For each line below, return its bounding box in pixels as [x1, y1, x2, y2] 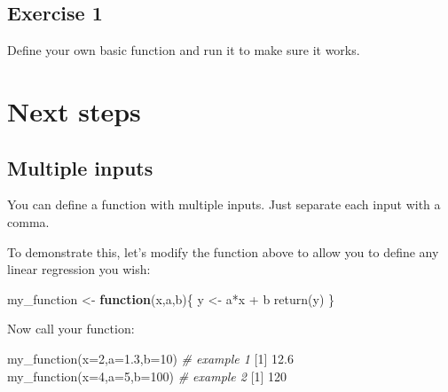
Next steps [7, 92, 141, 129]
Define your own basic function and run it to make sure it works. [7, 41, 360, 59]
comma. [7, 212, 50, 231]
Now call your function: [7, 319, 135, 338]
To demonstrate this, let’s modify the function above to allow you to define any [7, 242, 439, 261]
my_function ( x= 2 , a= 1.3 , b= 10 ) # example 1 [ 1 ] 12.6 [7, 349, 294, 367]
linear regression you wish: [7, 260, 151, 278]
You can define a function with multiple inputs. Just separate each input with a [7, 195, 441, 214]
